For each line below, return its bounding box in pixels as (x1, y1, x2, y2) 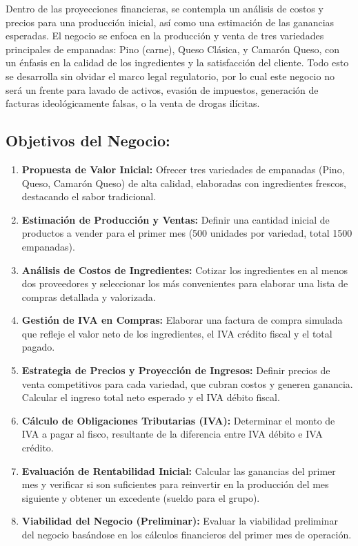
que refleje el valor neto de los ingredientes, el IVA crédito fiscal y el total (21, 326, 332, 340)
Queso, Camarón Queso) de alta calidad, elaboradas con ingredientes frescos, (21, 175, 346, 190)
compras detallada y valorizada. (21, 289, 156, 304)
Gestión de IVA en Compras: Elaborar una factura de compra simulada (21, 313, 343, 327)
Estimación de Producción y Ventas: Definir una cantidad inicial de (21, 212, 330, 226)
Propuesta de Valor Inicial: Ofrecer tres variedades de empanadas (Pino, (21, 162, 345, 176)
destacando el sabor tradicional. (21, 189, 157, 204)
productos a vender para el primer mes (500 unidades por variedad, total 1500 (21, 226, 352, 240)
